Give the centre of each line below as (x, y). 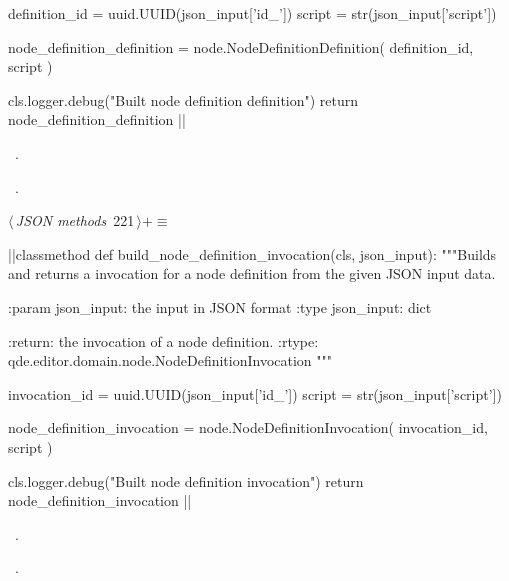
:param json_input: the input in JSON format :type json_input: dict (220, 306)
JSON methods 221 (75, 220)
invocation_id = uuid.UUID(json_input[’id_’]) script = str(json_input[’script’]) (255, 393)
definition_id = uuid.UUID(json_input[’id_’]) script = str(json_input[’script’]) (252, 13)
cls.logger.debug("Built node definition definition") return (183, 99)
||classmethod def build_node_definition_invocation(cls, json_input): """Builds (252, 253)
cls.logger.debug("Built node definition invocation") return (186, 480)
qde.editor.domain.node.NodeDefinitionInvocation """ (170, 360)
